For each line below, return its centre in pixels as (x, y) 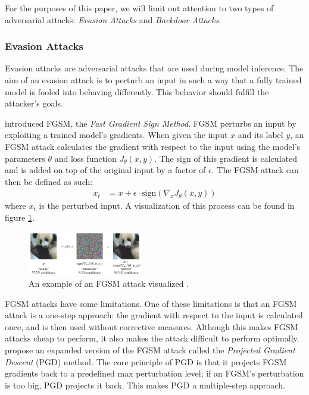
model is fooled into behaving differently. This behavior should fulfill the (137, 91)
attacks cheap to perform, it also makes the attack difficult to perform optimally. (152, 338)
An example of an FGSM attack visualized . (109, 283)
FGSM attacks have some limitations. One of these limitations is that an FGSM (151, 303)
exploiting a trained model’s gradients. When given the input (116, 135)
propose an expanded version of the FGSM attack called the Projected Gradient (150, 349)
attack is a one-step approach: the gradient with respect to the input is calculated (154, 315)
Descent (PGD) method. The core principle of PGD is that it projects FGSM (146, 361)
